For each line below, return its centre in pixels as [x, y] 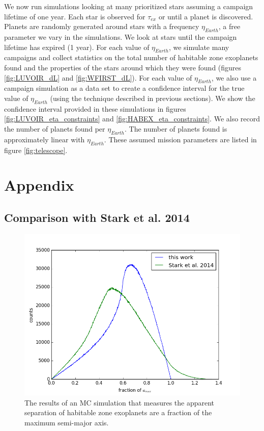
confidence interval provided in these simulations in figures [95, 108]
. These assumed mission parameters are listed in [180, 139]
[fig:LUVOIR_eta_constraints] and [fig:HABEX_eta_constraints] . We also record [132, 119]
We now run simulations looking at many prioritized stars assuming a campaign [129, 6]
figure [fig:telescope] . [36, 150]
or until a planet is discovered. [206, 16]
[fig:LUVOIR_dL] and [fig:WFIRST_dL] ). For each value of [98, 77]
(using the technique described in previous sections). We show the [153, 98]
